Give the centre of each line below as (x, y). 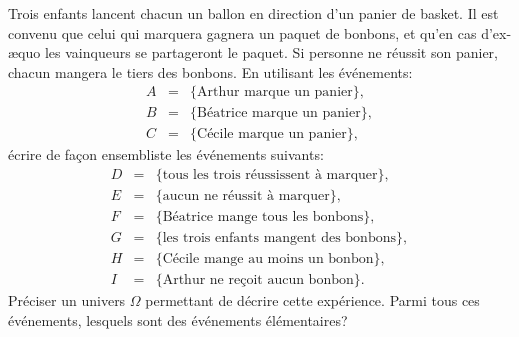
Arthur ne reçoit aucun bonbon (258, 280)
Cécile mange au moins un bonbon (268, 259)
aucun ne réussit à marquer (246, 196)
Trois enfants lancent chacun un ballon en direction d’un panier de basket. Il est (253, 13)
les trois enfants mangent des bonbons (279, 238)
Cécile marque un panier (272, 134)
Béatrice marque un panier (279, 113)
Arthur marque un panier (275, 92)
